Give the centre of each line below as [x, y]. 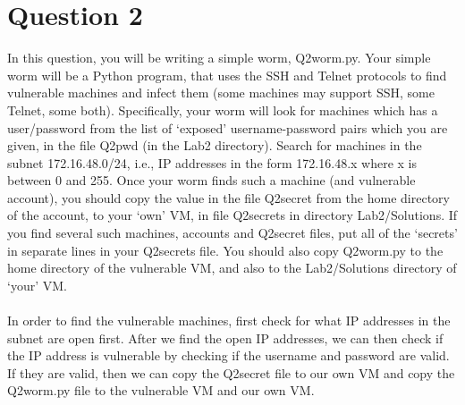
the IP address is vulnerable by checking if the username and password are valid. [228, 355]
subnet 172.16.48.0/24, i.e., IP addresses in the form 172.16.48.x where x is [212, 162]
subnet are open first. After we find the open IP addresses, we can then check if [225, 337]
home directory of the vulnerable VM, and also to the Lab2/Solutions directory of [232, 268]
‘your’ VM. [37, 285]
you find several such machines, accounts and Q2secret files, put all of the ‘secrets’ [232, 233]
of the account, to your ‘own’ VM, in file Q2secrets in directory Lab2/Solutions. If [232, 215]
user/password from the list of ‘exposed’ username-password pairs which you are [228, 127]
